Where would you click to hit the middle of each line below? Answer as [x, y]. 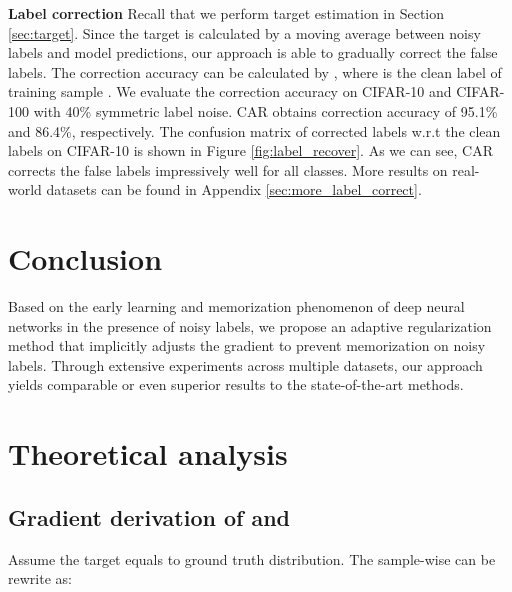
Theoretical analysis [148, 453]
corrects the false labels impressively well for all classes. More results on [228, 169]
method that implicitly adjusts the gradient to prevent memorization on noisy [247, 345]
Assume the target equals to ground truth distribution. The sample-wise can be [252, 558]
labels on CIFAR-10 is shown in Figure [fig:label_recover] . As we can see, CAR [251, 150]
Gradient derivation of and [149, 516]
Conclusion [85, 258]
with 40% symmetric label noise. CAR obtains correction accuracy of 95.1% [265, 110]
